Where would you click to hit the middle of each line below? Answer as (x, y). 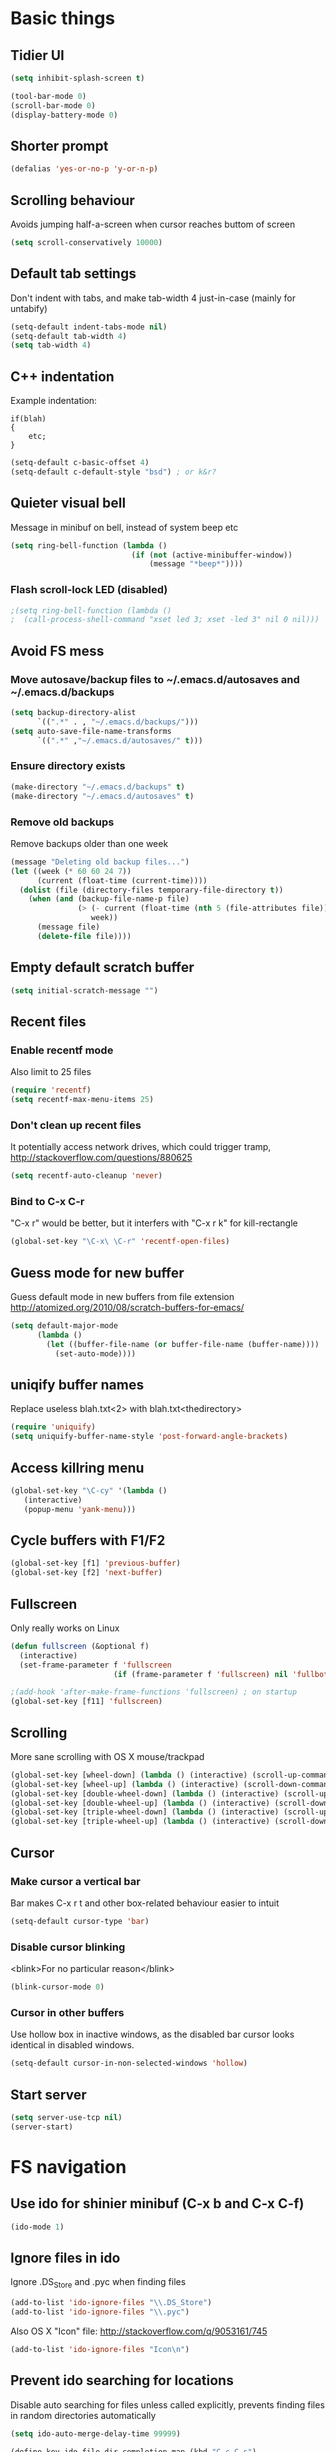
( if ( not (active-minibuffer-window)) (212, 555)
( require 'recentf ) (51, 1090)
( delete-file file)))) (84, 936)
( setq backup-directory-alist (73, 713)
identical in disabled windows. (72, 2045)
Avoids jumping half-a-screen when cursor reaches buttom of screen (153, 224)
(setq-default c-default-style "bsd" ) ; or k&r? (113, 472)
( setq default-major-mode (64, 1326)
